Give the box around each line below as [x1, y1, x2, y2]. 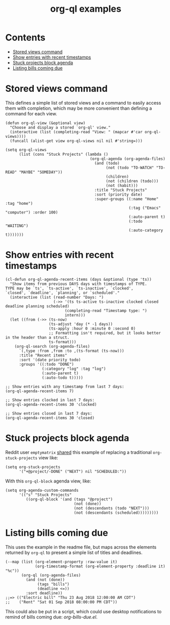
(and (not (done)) [26, 577, 65, 582]
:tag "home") [5, 201, 33, 206]
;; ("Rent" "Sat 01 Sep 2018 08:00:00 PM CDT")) [5, 599, 117, 605]
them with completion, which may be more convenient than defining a [5, 105, 152, 111]
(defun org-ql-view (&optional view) [5, 121, 86, 126]
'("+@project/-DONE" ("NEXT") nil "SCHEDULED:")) [18, 469, 127, 474]
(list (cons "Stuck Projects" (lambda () [18, 152, 109, 157]
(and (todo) [94, 160, 120, 166]
